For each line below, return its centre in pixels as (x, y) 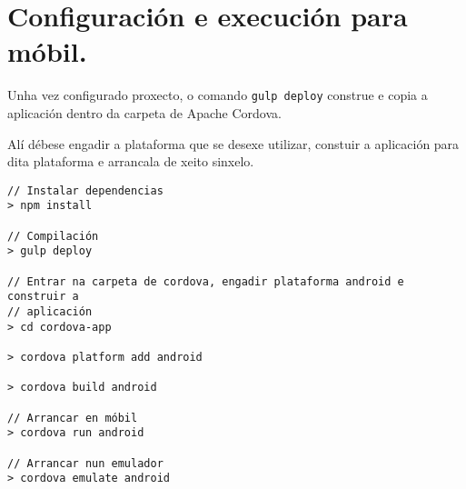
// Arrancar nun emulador (85, 463)
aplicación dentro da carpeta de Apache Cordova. (144, 112)
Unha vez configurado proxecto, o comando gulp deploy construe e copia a (218, 95)
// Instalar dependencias (85, 190)
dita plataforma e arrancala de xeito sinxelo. (131, 161)
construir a (43, 297)
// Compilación (53, 236)
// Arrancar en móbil (73, 418)
